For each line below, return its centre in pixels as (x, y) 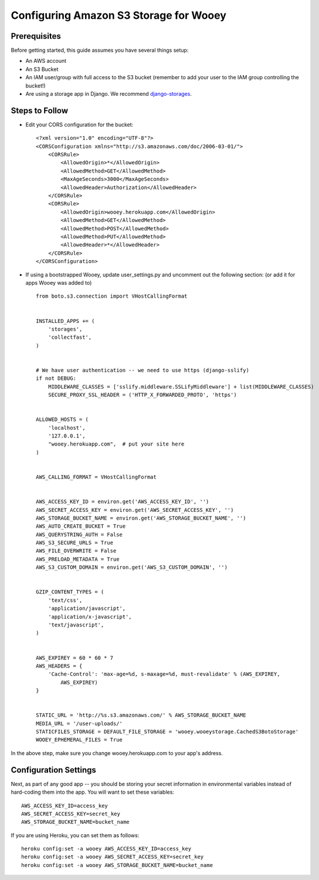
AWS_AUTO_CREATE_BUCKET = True (81, 526)
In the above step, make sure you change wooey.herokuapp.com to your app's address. (117, 753)
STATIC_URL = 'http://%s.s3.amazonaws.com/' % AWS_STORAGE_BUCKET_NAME (141, 715)
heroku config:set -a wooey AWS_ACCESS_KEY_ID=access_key (106, 849)
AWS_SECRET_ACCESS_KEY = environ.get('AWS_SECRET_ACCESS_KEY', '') (135, 510)
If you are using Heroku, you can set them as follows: (75, 835)
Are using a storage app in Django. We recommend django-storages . (108, 94)
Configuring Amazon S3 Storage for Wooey (119, 15)
